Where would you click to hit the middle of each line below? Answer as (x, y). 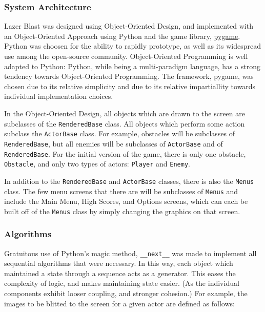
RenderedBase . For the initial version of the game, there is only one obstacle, (125, 153)
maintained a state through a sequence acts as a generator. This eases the (120, 273)
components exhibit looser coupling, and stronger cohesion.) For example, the (126, 293)
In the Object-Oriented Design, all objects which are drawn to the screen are (125, 113)
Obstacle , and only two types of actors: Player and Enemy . (97, 164)
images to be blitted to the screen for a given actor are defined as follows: (119, 303)
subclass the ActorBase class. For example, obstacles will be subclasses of (120, 133)
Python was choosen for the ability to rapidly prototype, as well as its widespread (132, 46)
